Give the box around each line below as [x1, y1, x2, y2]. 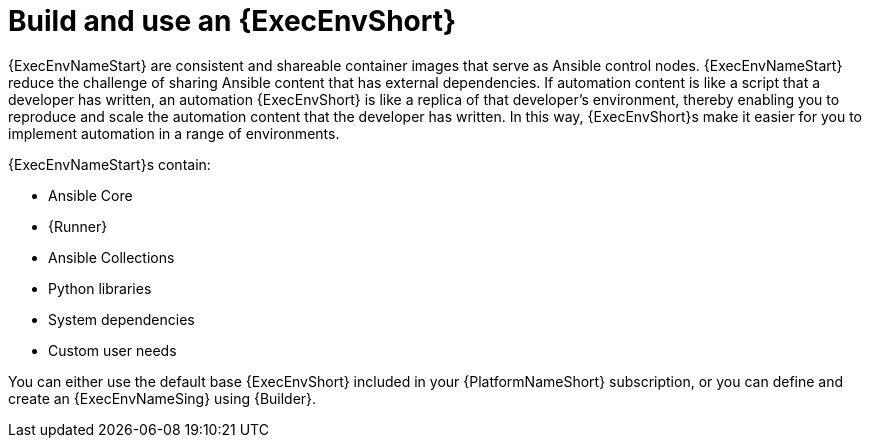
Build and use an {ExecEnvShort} [8, 4, 457, 38]
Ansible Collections [48, 248, 175, 266]
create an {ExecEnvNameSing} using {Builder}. [8, 389, 317, 407]
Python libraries [48, 279, 152, 297]
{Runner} [48, 217, 108, 235]
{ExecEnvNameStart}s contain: [8, 155, 211, 173]
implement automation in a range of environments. [8, 124, 340, 142]
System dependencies [48, 310, 195, 328]
